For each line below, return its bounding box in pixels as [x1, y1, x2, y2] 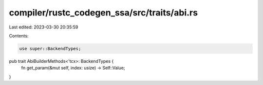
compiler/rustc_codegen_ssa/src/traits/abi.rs [9, 7, 198, 18]
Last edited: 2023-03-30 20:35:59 [9, 24, 78, 30]
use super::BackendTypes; [19, 46, 81, 51]
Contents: [9, 33, 29, 39]
